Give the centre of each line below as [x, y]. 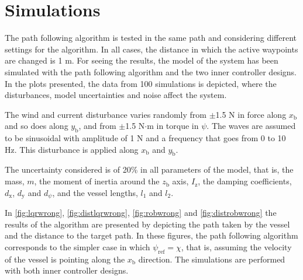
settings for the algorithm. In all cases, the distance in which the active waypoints [151, 49]
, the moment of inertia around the [97, 181]
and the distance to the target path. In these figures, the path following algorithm [151, 235]
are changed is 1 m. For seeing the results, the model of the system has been [142, 60]
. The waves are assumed [251, 126]
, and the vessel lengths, [95, 192]
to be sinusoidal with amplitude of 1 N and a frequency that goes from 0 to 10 [145, 138]
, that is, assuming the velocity [236, 246]
